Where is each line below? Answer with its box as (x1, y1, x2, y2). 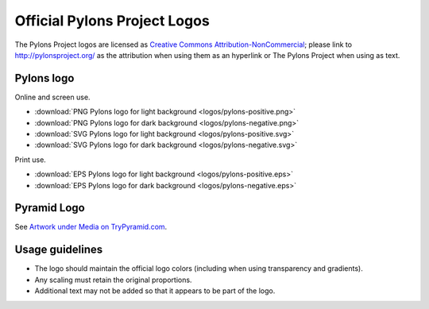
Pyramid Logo (14, 201, 85, 214)
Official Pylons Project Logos (14, 12, 210, 29)
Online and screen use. (14, 92, 91, 102)
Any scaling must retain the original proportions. (34, 275, 192, 284)
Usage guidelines (14, 243, 103, 257)
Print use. (14, 155, 47, 164)
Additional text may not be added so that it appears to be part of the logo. (34, 286, 276, 295)
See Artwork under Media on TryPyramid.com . (14, 222, 168, 232)
